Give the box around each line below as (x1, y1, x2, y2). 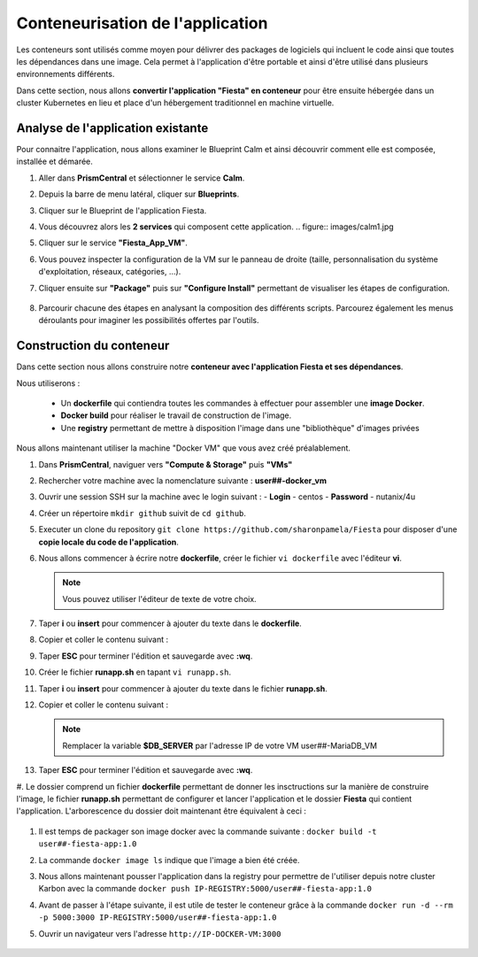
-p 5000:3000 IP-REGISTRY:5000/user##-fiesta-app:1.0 (38, 913, 277, 922)
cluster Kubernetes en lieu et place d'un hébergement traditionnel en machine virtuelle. (16, 97, 335, 108)
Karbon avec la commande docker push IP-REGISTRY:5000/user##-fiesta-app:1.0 (38, 884, 372, 894)
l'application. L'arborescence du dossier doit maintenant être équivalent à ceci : (16, 806, 307, 816)
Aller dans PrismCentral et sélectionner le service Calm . (38, 173, 245, 183)
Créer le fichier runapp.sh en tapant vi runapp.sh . (38, 667, 232, 677)
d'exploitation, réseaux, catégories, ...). (38, 266, 181, 277)
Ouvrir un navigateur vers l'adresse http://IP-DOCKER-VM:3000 (38, 928, 281, 938)
